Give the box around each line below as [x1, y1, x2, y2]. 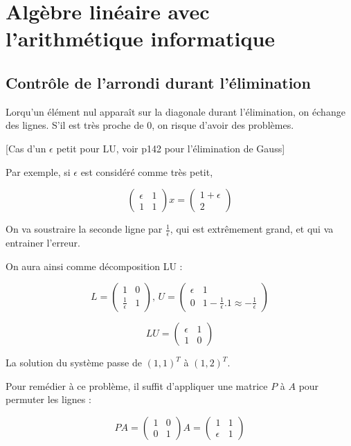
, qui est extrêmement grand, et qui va [170, 222, 334, 236]
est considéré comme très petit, [80, 164, 213, 179]
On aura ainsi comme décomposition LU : [6, 258, 183, 273]
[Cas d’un [6, 141, 46, 155]
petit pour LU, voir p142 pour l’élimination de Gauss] [56, 141, 285, 155]
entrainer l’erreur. [6, 235, 80, 249]
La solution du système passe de [6, 355, 142, 370]
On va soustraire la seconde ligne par [6, 222, 163, 236]
